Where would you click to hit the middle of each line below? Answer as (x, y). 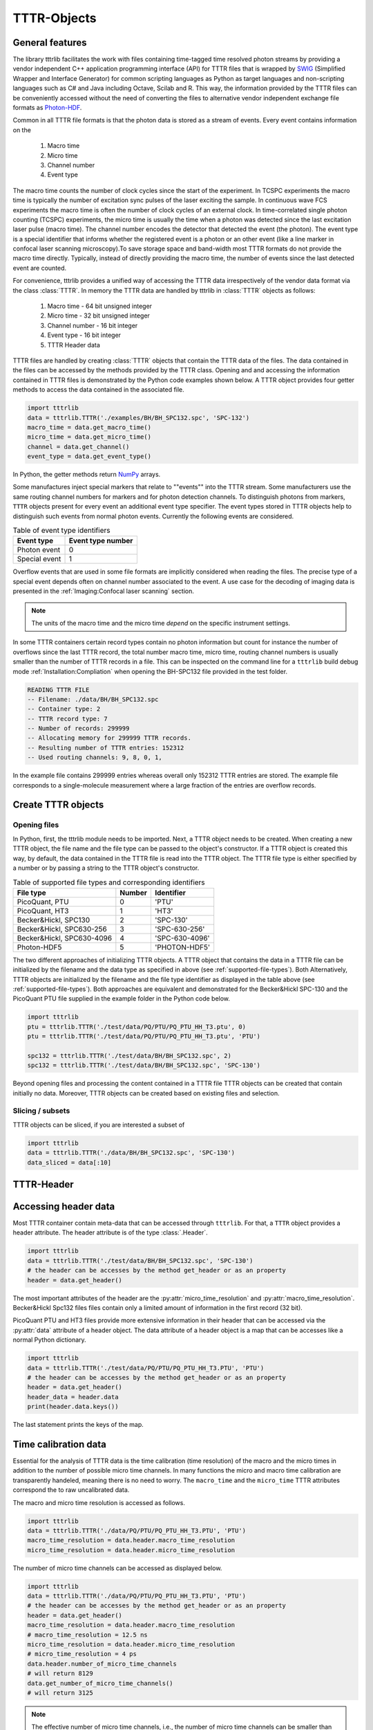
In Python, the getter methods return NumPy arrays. (87, 475)
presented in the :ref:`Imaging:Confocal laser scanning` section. (104, 591)
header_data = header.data (73, 1397)
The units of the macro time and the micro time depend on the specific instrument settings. (161, 623)
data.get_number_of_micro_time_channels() (100, 1683)
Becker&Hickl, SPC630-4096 (65, 938)
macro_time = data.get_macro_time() (89, 427)
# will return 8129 (60, 1674)
